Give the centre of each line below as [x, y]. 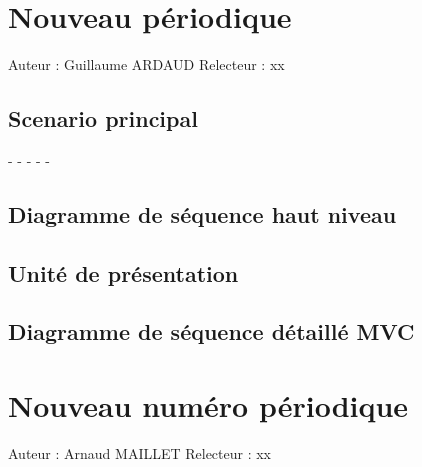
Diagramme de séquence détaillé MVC [211, 331]
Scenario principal [103, 118]
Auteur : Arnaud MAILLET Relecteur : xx [140, 452]
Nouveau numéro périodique [208, 405]
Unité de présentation [123, 272]
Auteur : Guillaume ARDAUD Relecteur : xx [146, 64]
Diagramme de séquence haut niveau [202, 213]
